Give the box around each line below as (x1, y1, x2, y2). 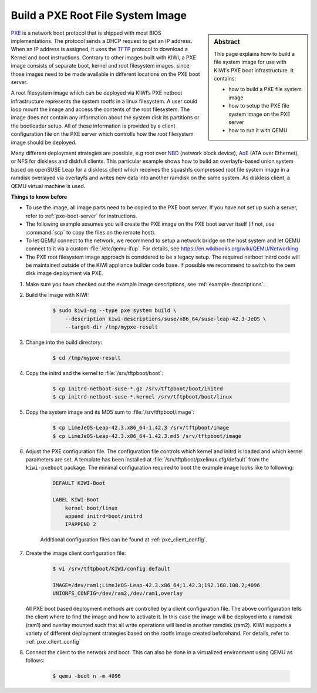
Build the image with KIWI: (25, 292, 89, 299)
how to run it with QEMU (228, 127, 288, 134)
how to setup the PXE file (228, 102, 290, 109)
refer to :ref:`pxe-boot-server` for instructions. (25, 212, 137, 219)
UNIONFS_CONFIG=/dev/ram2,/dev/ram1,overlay (52, 590, 183, 597)
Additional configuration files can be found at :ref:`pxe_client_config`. (40, 536, 208, 543)
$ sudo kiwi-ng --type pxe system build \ (52, 307, 177, 314)
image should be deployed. (11, 139, 77, 146)
